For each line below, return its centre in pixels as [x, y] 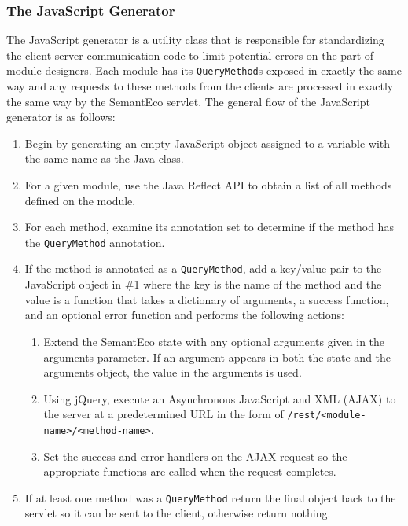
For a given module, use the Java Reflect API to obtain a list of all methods [208, 185]
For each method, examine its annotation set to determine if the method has [209, 227]
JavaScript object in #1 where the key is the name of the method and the [203, 284]
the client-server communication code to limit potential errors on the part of [190, 55]
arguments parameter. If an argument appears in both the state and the [217, 357]
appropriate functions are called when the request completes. [190, 471]
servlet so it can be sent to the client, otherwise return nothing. [178, 513]
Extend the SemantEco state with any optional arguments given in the [214, 341]
